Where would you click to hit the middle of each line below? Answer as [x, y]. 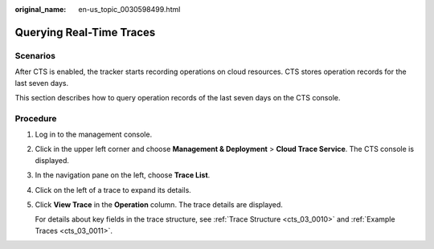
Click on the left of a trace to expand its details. [113, 190]
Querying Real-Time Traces [85, 32]
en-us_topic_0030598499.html [129, 9]
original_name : [41, 9]
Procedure [36, 118]
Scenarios [35, 55]
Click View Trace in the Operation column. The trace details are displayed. [159, 205]
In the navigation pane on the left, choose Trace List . [123, 175]
